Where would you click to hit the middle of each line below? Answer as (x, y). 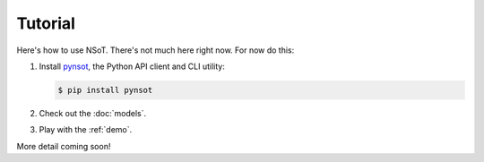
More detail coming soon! (64, 146)
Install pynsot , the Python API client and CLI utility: (132, 66)
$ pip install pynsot (105, 90)
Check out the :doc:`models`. (93, 113)
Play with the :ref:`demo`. (86, 130)
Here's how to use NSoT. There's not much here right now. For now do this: (156, 50)
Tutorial (46, 23)
